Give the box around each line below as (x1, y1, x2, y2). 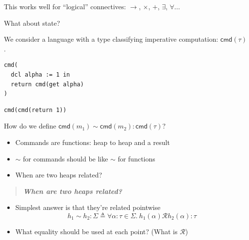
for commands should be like (23, 153, 108, 163)
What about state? (4, 17, 60, 28)
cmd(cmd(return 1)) (4, 106, 66, 113)
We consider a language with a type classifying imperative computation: (4, 34, 218, 44)
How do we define (4, 121, 56, 131)
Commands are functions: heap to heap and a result (15, 137, 170, 147)
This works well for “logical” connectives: (4, 1, 126, 11)
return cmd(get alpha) (11, 80, 84, 88)
